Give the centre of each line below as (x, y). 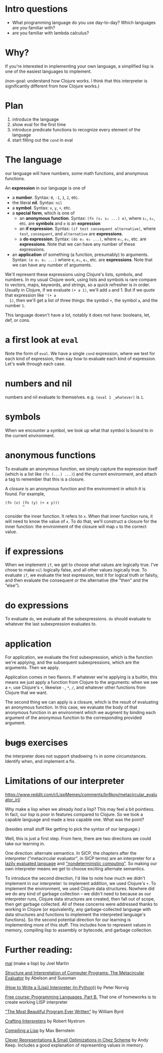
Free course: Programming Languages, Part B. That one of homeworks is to (81, 997)
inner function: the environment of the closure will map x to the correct (76, 526)
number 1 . (15, 305)
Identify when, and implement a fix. (40, 761)
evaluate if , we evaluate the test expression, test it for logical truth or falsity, (82, 575)
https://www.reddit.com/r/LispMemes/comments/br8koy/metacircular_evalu (81, 795)
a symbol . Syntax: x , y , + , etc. (42, 208)
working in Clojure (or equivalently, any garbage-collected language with (78, 909)
